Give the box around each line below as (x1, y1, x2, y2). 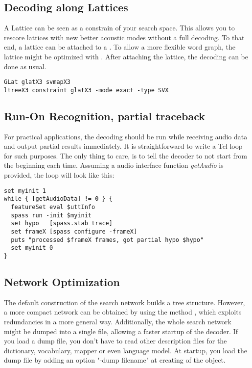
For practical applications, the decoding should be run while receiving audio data (4, 131, 248, 141)
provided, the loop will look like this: (4, 170, 115, 180)
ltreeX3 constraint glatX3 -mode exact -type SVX (4, 86, 169, 94)
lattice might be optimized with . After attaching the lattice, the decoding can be (4, 51, 248, 61)
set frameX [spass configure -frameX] (11, 228, 137, 235)
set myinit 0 (11, 244, 53, 252)
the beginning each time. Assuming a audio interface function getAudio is (4, 160, 224, 170)
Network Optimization (4, 274, 120, 289)
